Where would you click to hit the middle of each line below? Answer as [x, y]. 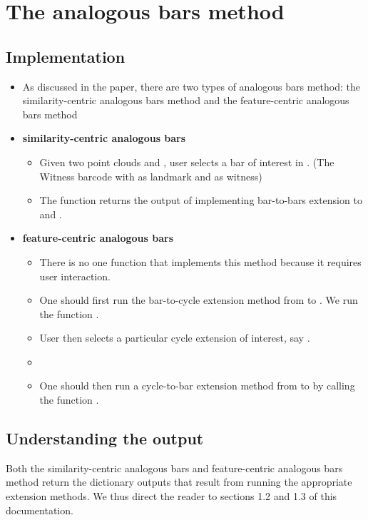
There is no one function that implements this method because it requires [200, 261]
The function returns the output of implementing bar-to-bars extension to [201, 200]
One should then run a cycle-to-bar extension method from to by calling [197, 386]
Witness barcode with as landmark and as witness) [151, 176]
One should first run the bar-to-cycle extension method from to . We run [199, 300]
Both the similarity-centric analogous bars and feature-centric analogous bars [174, 468]
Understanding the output [105, 438]
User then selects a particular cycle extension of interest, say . [175, 338]
